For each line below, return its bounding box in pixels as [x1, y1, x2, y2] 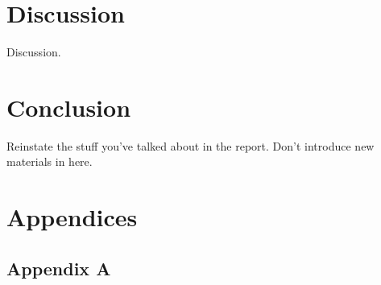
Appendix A [6, 255, 111, 280]
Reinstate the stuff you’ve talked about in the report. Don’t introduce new [6, 137, 375, 154]
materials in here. [6, 153, 93, 170]
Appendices [6, 200, 138, 233]
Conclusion [6, 90, 131, 123]
